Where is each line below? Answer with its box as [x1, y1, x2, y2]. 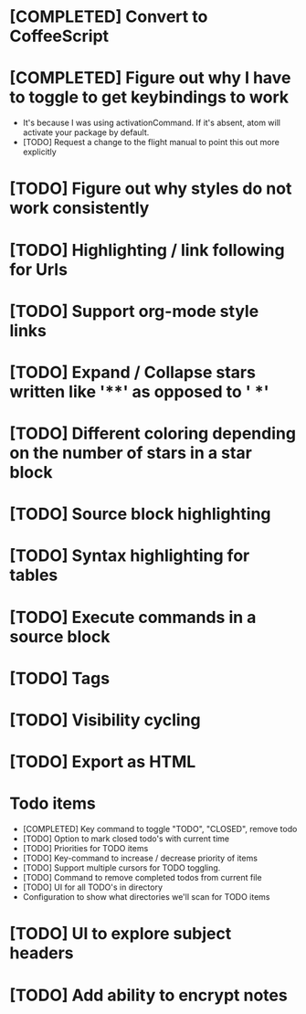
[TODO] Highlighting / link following [9, 239, 285, 260]
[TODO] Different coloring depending [9, 423, 297, 444]
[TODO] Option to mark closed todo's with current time [22, 833, 230, 844]
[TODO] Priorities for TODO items [22, 843, 149, 854]
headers [9, 943, 75, 964]
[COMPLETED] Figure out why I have [9, 68, 291, 89]
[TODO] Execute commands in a [9, 607, 257, 628]
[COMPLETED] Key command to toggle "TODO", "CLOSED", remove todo [22, 824, 298, 835]
